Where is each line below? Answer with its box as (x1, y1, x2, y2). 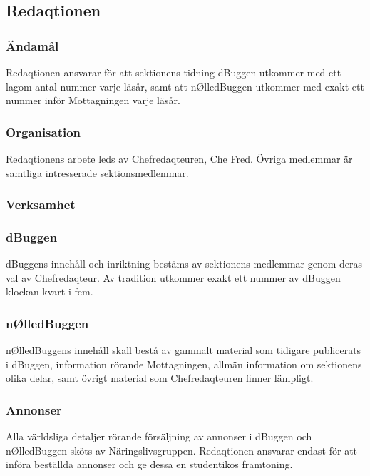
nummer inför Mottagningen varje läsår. (6, 93, 180, 108)
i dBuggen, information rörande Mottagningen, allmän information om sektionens (6, 356, 362, 371)
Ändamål (6, 36, 59, 54)
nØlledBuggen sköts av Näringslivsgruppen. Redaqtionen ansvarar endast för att (6, 442, 358, 457)
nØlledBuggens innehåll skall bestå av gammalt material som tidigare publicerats (6, 343, 361, 358)
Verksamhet (6, 196, 76, 213)
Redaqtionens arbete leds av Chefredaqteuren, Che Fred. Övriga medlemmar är (6, 151, 353, 166)
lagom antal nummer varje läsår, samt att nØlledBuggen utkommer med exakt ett (6, 79, 364, 93)
